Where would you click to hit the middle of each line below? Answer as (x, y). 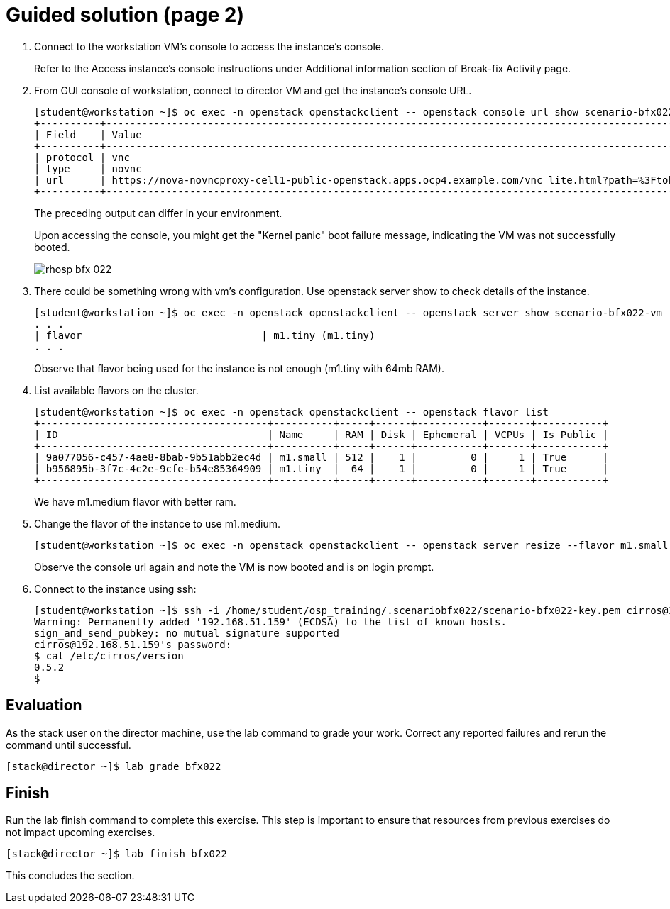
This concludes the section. (70, 876)
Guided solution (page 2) (125, 15)
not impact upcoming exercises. (81, 832)
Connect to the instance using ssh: (115, 589)
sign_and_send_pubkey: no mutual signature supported (187, 633)
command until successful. (68, 745)
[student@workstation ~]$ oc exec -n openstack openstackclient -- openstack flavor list (291, 412)
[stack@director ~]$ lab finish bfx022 (116, 854)
